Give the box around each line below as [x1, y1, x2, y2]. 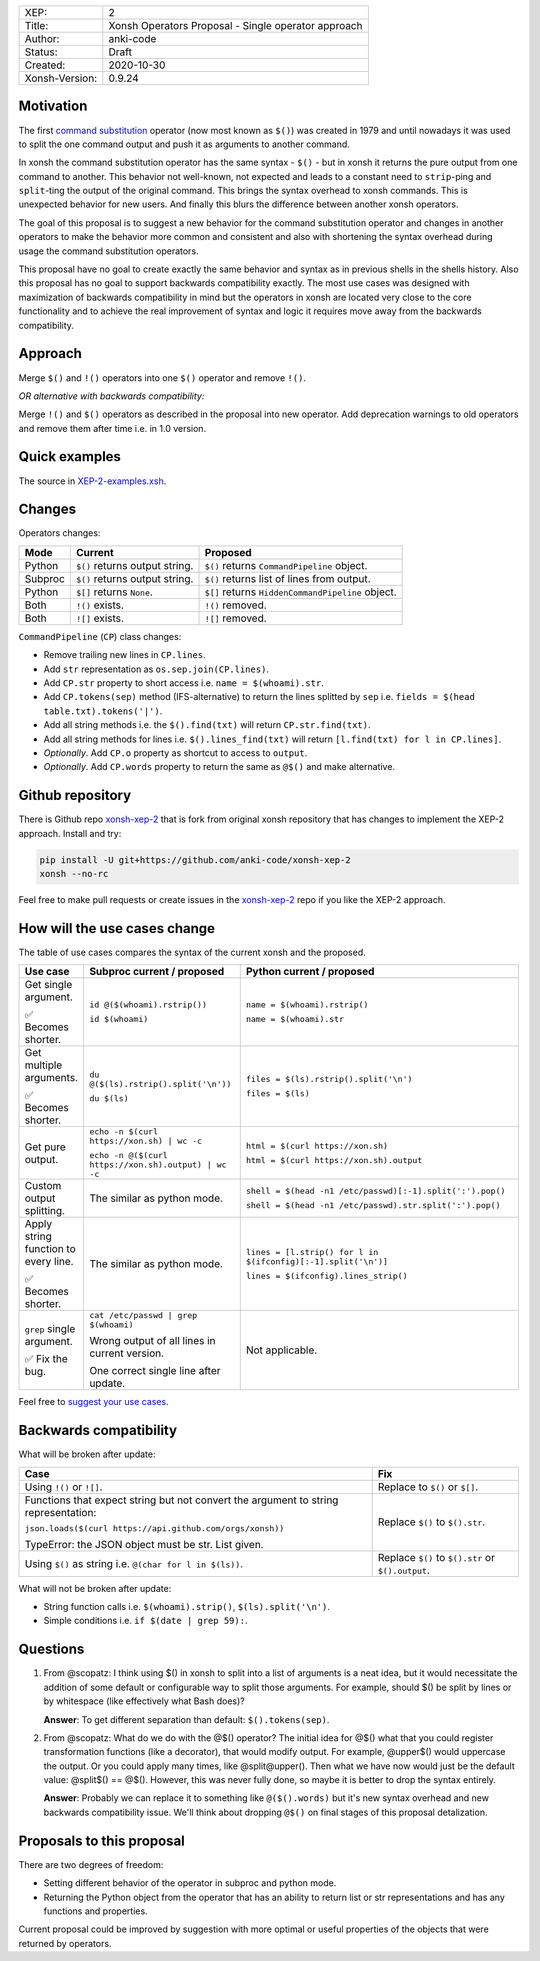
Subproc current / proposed [89, 965, 225, 979]
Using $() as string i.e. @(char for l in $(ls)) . [24, 1556, 244, 1570]
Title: [24, 19, 49, 32]
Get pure [24, 1140, 67, 1154]
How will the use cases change [18, 920, 215, 937]
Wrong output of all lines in [89, 1334, 216, 1348]
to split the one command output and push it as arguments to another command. [18, 138, 350, 150]
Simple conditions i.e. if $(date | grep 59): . [43, 1615, 248, 1627]
